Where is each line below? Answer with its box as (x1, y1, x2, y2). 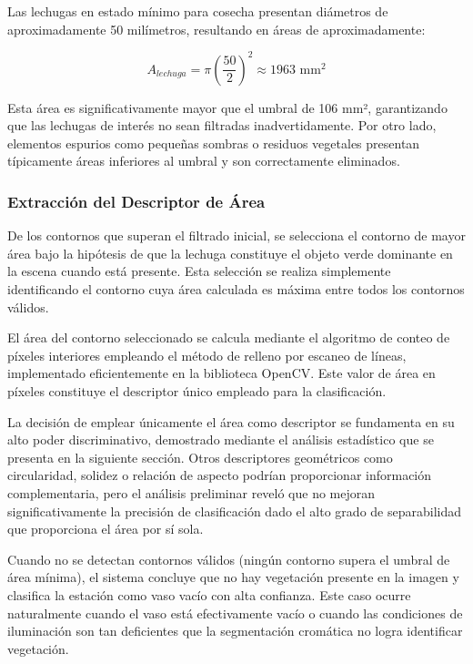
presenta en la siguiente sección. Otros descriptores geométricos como (7, 447, 393, 466)
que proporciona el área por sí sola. (7, 519, 204, 538)
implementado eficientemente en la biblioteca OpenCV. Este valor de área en (7, 363, 436, 383)
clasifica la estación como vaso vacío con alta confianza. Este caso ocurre (7, 585, 411, 604)
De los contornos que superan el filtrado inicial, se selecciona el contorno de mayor (7, 226, 466, 245)
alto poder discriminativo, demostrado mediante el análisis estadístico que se (7, 430, 434, 449)
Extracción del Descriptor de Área (7, 189, 266, 212)
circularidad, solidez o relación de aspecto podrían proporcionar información (7, 465, 432, 485)
